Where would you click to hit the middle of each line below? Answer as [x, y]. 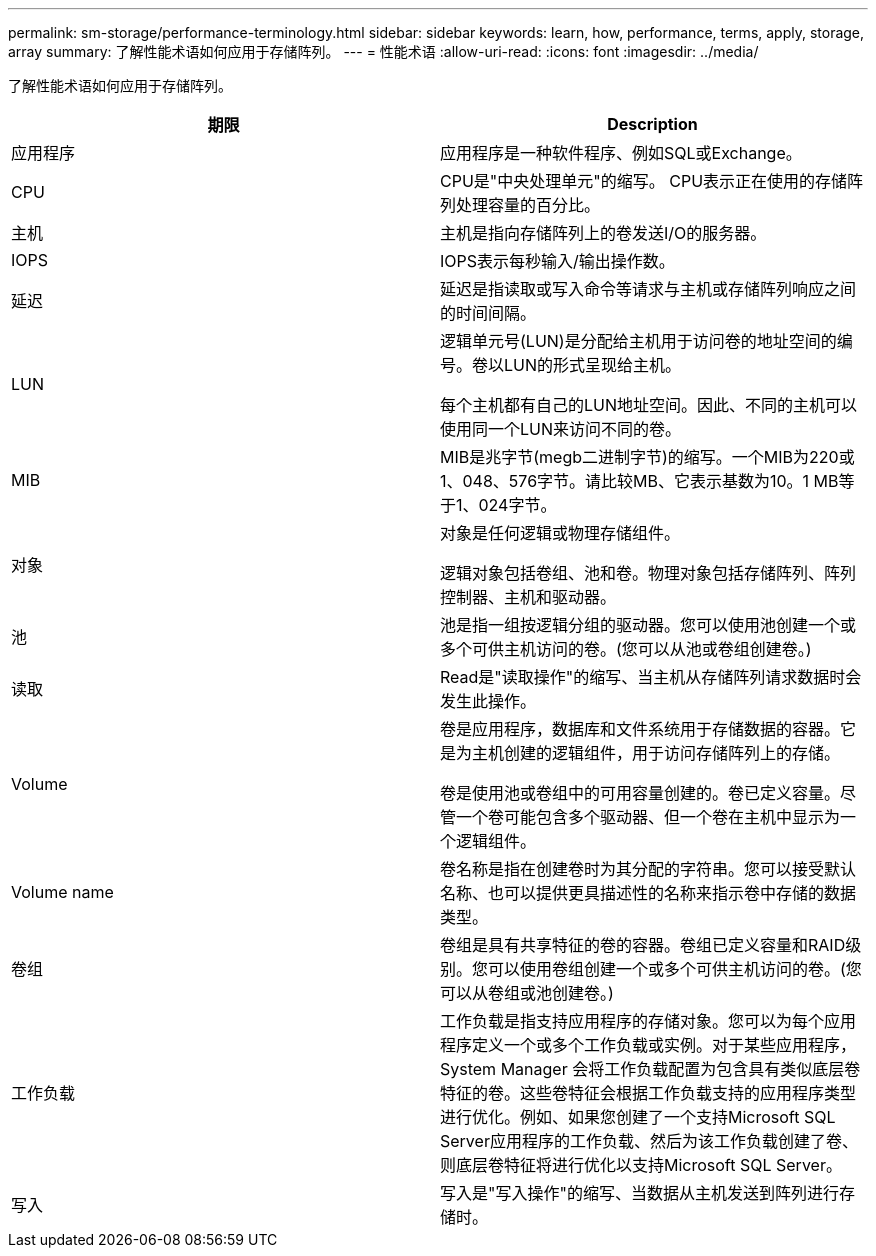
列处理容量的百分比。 [520, 205]
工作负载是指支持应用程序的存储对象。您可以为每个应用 [648, 1021]
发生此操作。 [488, 701]
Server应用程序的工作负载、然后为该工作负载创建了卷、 [649, 1141]
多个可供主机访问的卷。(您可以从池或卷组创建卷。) [626, 649]
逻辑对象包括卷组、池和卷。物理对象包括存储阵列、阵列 [648, 573]
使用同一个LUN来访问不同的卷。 [561, 429]
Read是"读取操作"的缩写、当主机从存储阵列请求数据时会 [651, 677]
